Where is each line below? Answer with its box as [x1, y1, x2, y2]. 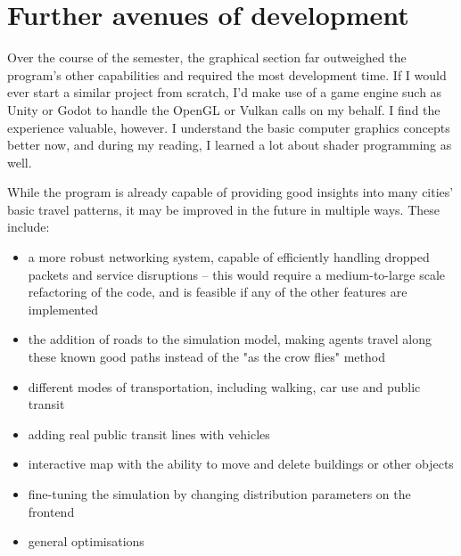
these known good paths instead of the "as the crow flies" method [28, 347, 385, 366]
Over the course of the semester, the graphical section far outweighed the [7, 48, 407, 67]
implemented [28, 299, 98, 318]
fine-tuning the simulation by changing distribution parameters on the [28, 485, 411, 503]
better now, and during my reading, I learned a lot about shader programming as [7, 135, 452, 154]
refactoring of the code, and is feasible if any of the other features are [28, 282, 407, 301]
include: [7, 217, 50, 236]
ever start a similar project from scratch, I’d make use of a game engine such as [7, 83, 442, 102]
